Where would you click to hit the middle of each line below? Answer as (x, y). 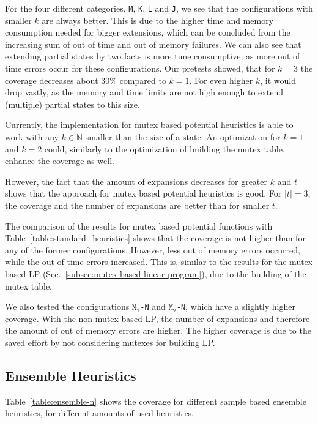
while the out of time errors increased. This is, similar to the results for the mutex (159, 262)
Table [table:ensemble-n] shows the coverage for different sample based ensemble (156, 401)
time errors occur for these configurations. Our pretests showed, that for (140, 68)
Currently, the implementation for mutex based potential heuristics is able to (149, 125)
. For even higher (221, 80)
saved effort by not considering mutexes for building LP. (110, 342)
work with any (32, 137)
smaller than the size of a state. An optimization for (183, 137)
